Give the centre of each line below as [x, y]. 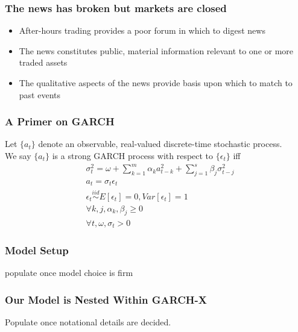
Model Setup [37, 250]
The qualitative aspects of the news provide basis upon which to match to [156, 83]
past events [40, 94]
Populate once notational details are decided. [88, 322]
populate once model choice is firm [69, 273]
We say [18, 155]
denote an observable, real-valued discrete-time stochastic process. [160, 144]
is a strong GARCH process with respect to [133, 155]
